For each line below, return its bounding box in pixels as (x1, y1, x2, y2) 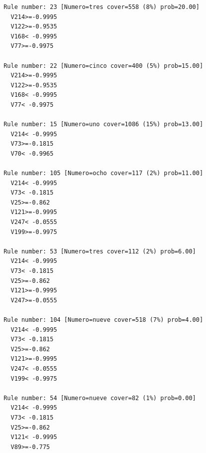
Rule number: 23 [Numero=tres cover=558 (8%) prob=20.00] (3, 3, 200, 10)
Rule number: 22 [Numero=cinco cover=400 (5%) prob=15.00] (3, 62, 204, 69)
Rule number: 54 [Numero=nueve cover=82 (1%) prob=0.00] (3, 394, 196, 402)
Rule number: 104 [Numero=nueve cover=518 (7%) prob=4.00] (3, 316, 204, 323)
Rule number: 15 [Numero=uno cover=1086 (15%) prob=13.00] (3, 121, 204, 128)
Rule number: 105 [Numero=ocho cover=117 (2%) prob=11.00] (3, 170, 204, 177)
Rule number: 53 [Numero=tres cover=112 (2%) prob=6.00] (3, 247, 196, 255)
